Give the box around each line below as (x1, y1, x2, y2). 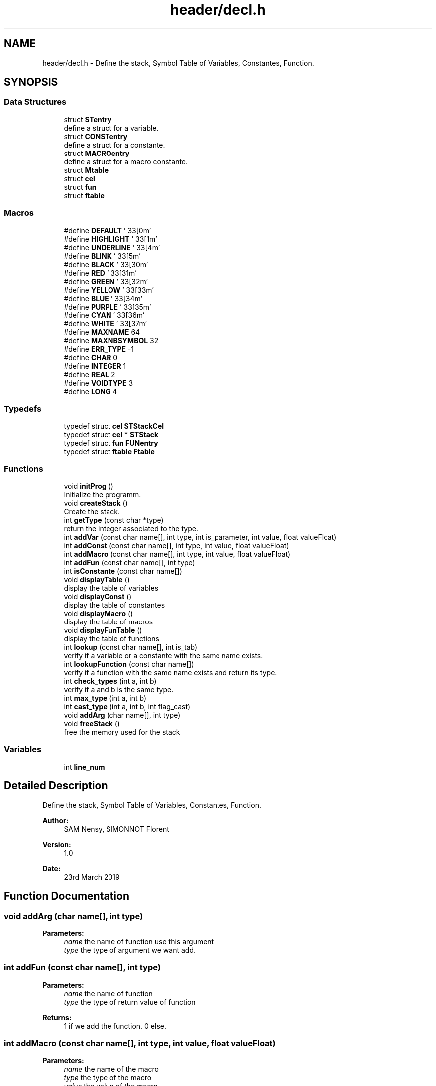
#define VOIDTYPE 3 (64, 378, 133, 387)
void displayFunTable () (64, 626, 142, 635)
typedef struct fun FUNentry (64, 439, 158, 448)
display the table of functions (64, 634, 159, 643)
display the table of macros (64, 618, 153, 626)
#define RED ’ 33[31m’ (64, 268, 137, 277)
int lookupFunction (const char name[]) (64, 660, 194, 669)
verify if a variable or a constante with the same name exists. (64, 651, 263, 660)
